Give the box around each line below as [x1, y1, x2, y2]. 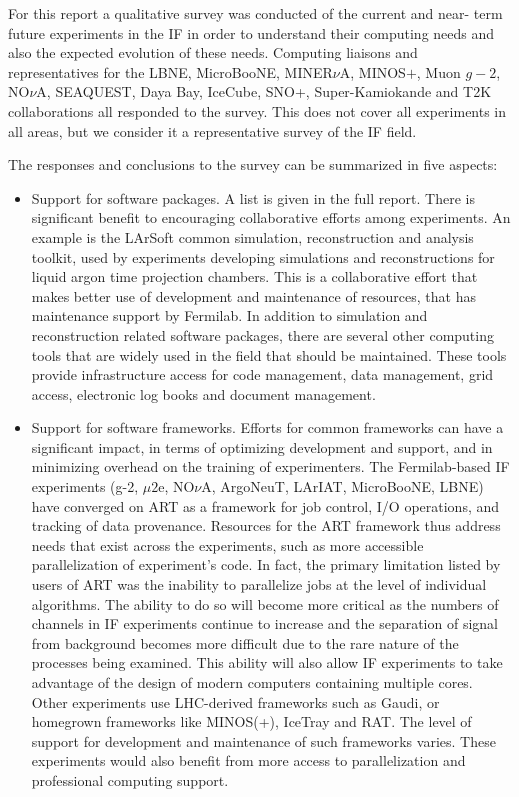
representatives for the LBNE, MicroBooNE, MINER [8, 61, 333, 82]
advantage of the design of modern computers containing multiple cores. [31, 672, 473, 692]
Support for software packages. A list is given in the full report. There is [31, 187, 475, 208]
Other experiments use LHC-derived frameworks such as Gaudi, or [31, 691, 440, 712]
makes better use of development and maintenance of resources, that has [31, 285, 476, 306]
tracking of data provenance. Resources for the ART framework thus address [31, 515, 501, 536]
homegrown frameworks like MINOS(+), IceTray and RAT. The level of [31, 711, 472, 732]
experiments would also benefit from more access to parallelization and [31, 750, 466, 771]
